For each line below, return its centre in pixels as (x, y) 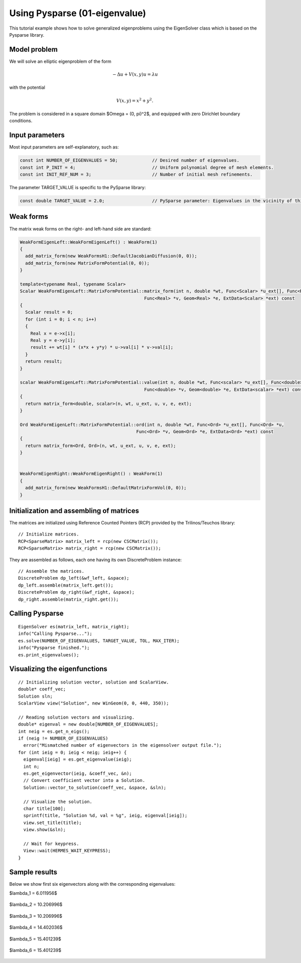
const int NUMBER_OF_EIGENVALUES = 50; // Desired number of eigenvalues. (130, 160)
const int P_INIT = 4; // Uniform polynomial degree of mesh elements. (147, 167)
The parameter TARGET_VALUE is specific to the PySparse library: (78, 188)
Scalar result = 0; (49, 312)
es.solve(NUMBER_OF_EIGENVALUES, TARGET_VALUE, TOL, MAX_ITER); (99, 641)
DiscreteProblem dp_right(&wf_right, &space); (77, 592)
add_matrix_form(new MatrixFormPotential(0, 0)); (88, 263)
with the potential (27, 87)
